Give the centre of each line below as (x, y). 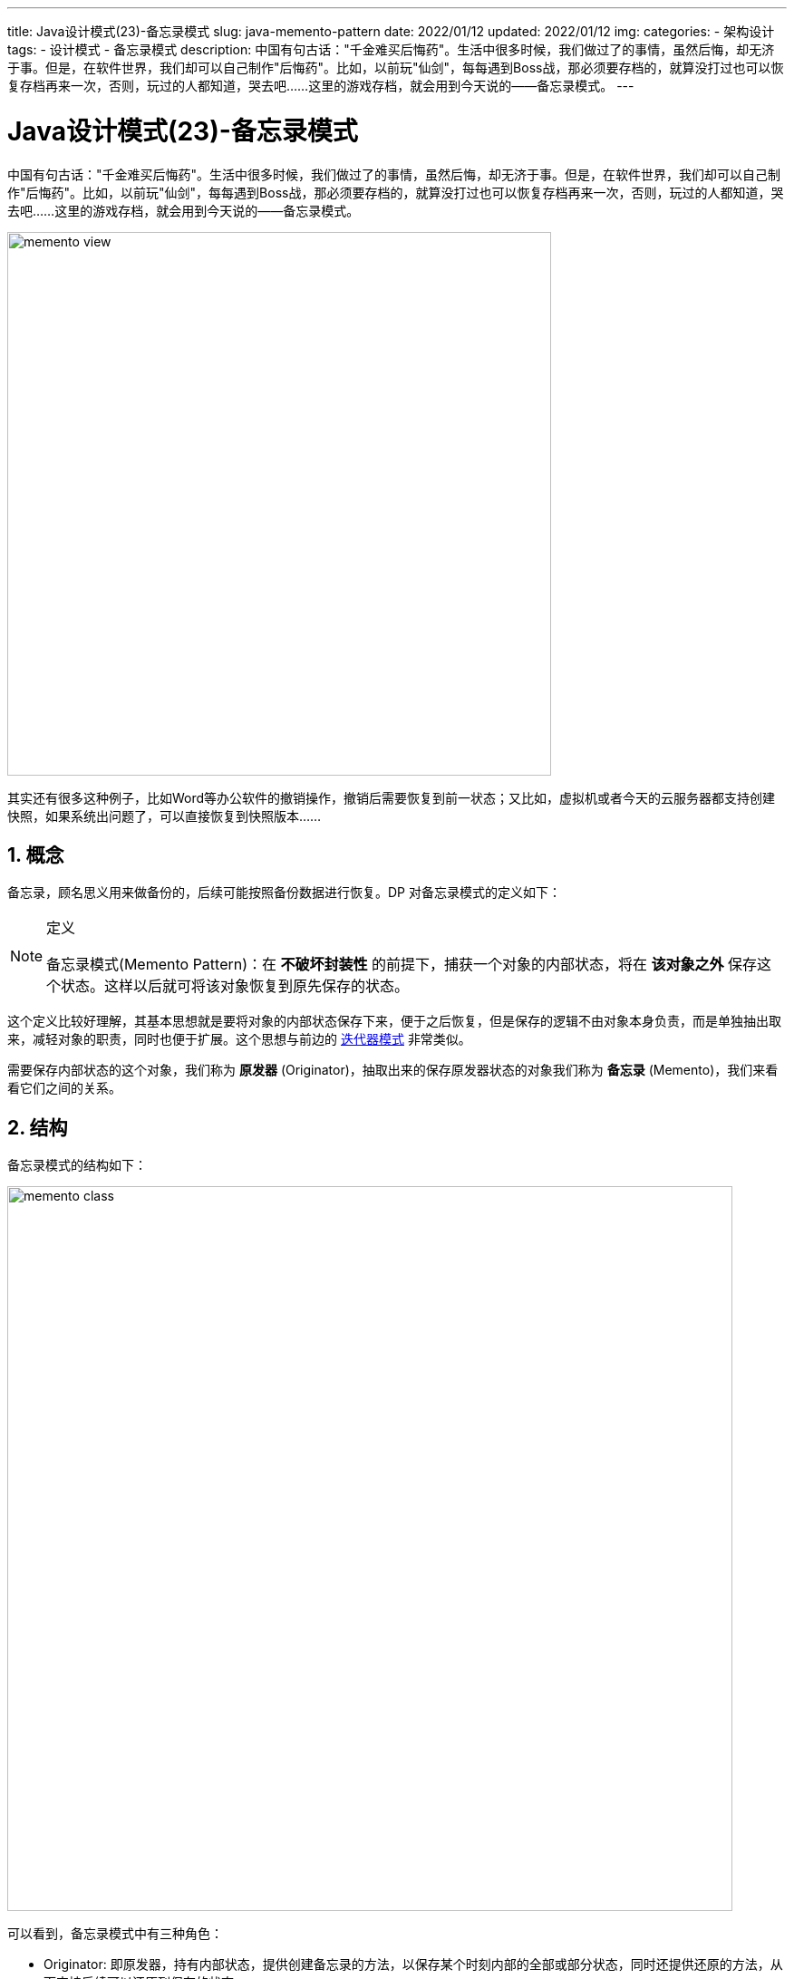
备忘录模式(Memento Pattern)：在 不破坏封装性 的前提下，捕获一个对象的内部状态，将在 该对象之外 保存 (402, 965)
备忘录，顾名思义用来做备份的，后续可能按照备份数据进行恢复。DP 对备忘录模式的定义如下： (284, 893)
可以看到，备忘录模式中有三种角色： (115, 1934)
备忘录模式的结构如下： (77, 1165)
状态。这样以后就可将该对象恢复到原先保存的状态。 (235, 986)
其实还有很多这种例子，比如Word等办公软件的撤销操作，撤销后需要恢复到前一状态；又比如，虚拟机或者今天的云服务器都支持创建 (392, 797)
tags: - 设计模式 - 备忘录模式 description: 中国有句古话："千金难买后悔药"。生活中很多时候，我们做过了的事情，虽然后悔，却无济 (391, 49)
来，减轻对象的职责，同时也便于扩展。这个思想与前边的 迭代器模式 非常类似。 (239, 1039)
